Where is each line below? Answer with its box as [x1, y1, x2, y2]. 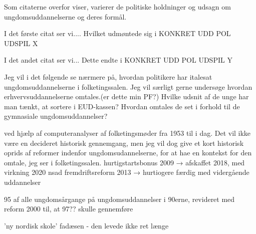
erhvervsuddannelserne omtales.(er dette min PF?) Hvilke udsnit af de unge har [4, 91, 249, 102]
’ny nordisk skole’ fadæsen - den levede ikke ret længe [4, 220, 169, 230]
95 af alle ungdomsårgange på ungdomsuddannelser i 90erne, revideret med [4, 193, 235, 204]
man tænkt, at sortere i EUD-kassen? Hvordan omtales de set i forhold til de [4, 101, 240, 111]
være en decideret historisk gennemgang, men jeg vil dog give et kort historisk [4, 137, 244, 148]
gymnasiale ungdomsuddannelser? [4, 111, 108, 121]
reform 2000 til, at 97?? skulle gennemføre [4, 203, 133, 214]
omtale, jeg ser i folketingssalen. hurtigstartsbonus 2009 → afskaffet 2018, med [4, 157, 245, 167]
